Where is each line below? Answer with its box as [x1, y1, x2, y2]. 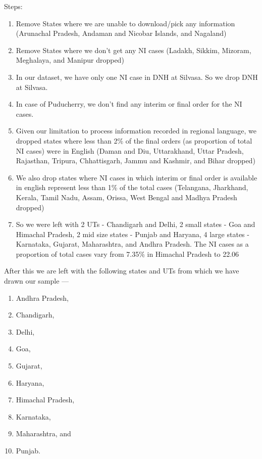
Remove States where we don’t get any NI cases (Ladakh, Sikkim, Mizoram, [16, 44, 251, 55]
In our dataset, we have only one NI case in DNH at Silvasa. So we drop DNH [16, 71, 258, 82]
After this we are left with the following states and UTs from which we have [4, 265, 239, 276]
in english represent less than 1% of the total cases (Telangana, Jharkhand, [16, 182, 248, 193]
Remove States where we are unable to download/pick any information [16, 18, 235, 28]
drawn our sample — [4, 276, 69, 286]
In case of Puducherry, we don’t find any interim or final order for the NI [16, 99, 242, 109]
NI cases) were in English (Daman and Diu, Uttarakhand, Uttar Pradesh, [16, 145, 244, 156]
